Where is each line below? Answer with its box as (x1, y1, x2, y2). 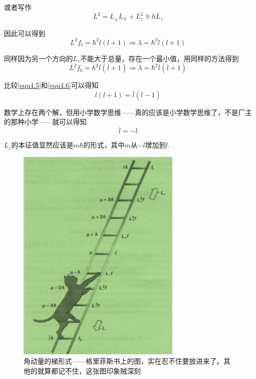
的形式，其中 (83, 140, 125, 150)
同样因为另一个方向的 (4, 53, 73, 63)
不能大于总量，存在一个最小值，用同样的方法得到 (80, 53, 239, 63)
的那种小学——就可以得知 (4, 116, 87, 127)
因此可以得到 (4, 28, 45, 38)
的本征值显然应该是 (11, 140, 73, 150)
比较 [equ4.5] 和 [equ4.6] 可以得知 (4, 80, 99, 90)
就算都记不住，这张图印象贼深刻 (37, 365, 141, 376)
